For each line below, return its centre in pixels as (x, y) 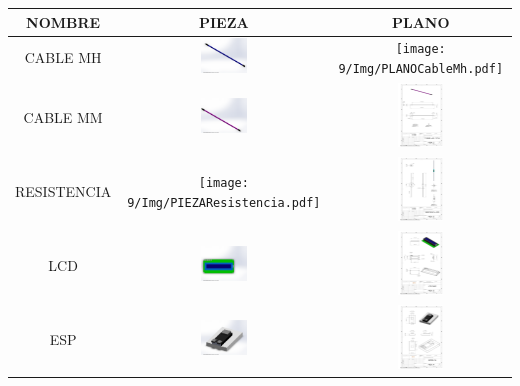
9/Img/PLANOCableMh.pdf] (421, 69)
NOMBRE (63, 21)
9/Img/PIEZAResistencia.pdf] (224, 202)
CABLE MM (63, 116)
